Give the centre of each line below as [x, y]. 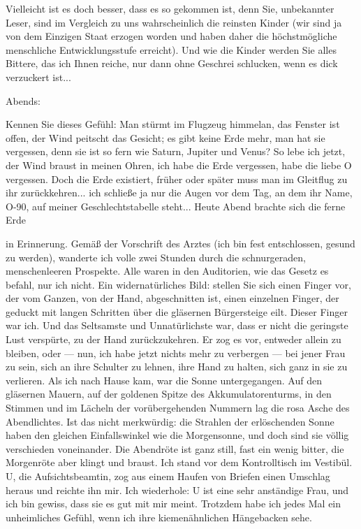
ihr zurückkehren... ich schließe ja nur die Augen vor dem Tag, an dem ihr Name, [179, 193]
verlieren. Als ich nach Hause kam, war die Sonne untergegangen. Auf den [164, 380]
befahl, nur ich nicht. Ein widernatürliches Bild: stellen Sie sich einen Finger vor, [178, 284]
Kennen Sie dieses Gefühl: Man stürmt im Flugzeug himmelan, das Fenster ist [173, 124]
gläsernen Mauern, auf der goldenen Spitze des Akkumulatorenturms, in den [169, 394]
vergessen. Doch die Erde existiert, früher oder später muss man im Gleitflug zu [177, 179]
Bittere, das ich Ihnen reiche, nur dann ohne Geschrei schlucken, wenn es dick [172, 63]
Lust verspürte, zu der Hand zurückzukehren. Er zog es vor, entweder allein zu [174, 339]
